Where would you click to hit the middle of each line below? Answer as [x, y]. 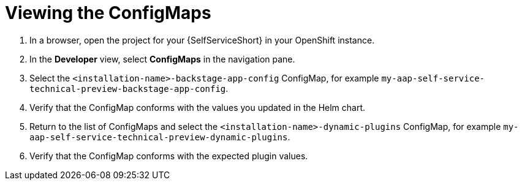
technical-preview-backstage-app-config [128, 89]
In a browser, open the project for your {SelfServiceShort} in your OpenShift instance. [202, 40]
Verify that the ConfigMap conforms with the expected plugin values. [169, 156]
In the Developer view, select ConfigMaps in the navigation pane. [162, 59]
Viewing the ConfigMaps [108, 13]
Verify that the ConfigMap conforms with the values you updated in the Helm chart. [198, 107]
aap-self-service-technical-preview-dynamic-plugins [159, 137]
